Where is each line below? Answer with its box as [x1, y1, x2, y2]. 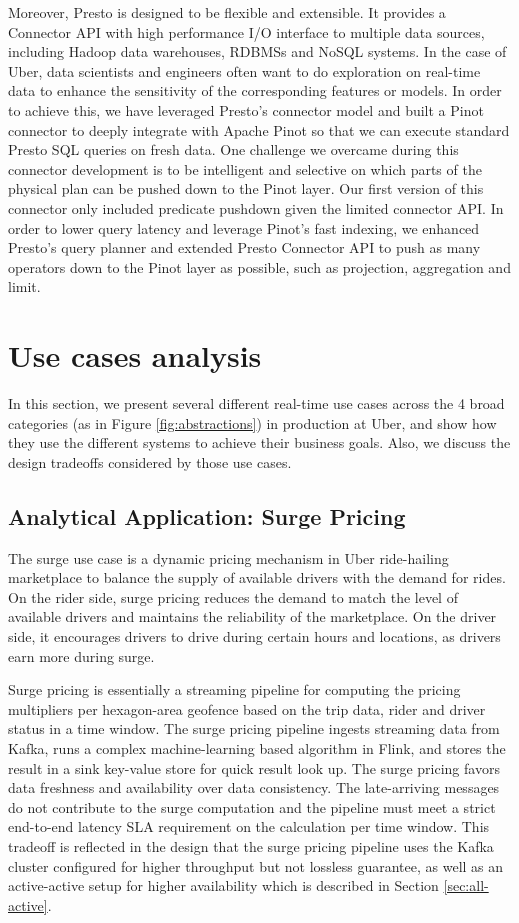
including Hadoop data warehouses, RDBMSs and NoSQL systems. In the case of [8, 41, 507, 62]
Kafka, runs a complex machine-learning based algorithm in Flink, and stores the [8, 737, 506, 758]
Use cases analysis [8, 335, 262, 376]
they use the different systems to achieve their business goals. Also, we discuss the [8, 432, 511, 453]
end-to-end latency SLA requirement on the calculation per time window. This [8, 816, 490, 837]
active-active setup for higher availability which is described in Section [8, 875, 439, 896]
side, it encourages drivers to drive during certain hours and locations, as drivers [8, 625, 501, 646]
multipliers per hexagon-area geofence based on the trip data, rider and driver [8, 698, 486, 719]
